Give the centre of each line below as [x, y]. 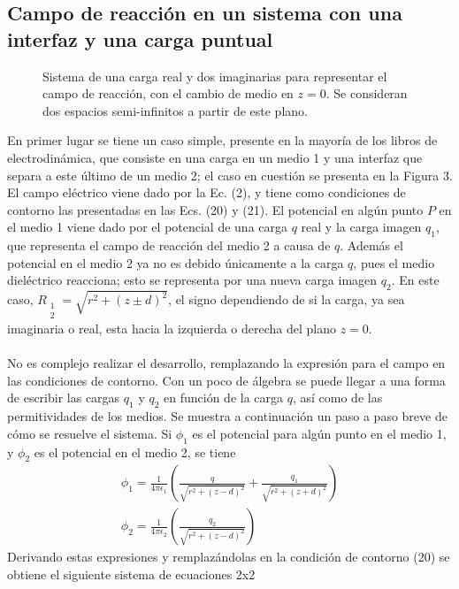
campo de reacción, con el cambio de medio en [168, 93]
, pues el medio [394, 262]
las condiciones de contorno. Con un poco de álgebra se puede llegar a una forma [226, 380]
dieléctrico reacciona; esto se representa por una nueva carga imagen [192, 280]
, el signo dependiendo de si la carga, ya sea [287, 299]
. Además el [371, 245]
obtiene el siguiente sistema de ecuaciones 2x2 [131, 574]
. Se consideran [367, 93]
